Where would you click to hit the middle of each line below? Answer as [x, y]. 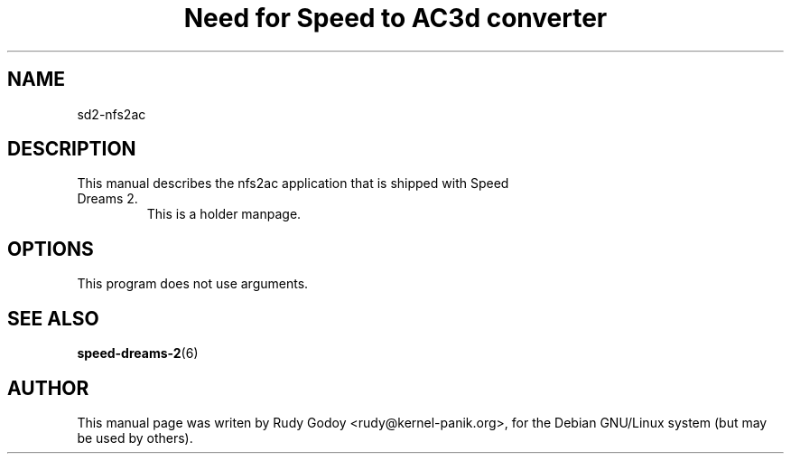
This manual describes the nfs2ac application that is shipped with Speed [293, 183]
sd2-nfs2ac [112, 114]
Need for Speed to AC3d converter [395, 18]
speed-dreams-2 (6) [138, 353]
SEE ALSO [53, 318]
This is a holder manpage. [224, 214]
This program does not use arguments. [193, 284]
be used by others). [135, 437]
